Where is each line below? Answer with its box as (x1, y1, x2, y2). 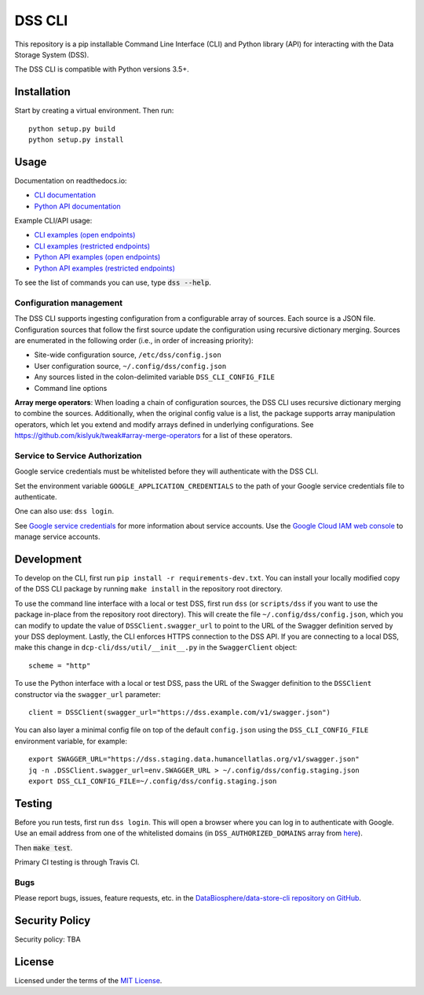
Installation (14, 85, 71, 98)
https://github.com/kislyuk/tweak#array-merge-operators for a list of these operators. (14, 431, 293, 440)
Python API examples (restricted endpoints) (34, 263, 176, 273)
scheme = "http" (28, 661, 91, 670)
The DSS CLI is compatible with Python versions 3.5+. (14, 64, 189, 74)
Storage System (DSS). (14, 50, 90, 59)
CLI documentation (34, 190, 96, 200)
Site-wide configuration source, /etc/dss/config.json (34, 350, 221, 359)
